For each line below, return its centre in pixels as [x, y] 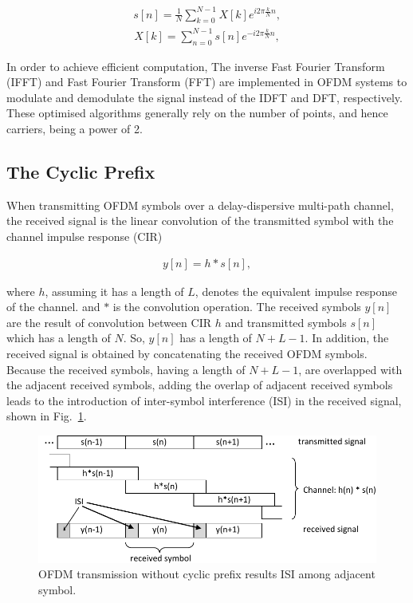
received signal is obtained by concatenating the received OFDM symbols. [187, 354]
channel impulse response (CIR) [85, 236]
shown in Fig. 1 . [47, 416]
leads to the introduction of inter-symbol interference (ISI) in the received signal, [204, 400]
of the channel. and [53, 307]
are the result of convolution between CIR [109, 322]
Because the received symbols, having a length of [126, 369]
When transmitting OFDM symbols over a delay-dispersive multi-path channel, [200, 205]
